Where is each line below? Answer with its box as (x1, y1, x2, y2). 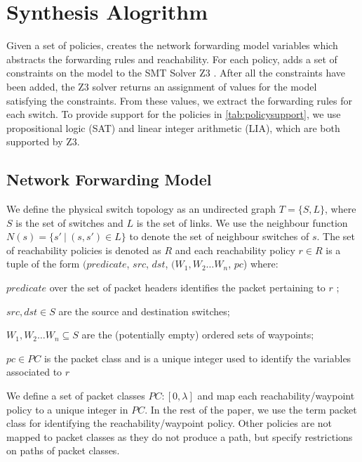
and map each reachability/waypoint (197, 388, 355, 403)
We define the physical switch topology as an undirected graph (6, 202, 276, 216)
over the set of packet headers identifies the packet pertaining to (49, 280, 326, 295)
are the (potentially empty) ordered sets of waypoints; (81, 327, 314, 342)
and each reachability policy (175, 242, 295, 257)
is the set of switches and (15, 215, 123, 230)
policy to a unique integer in (6, 402, 128, 416)
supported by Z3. (6, 134, 80, 149)
